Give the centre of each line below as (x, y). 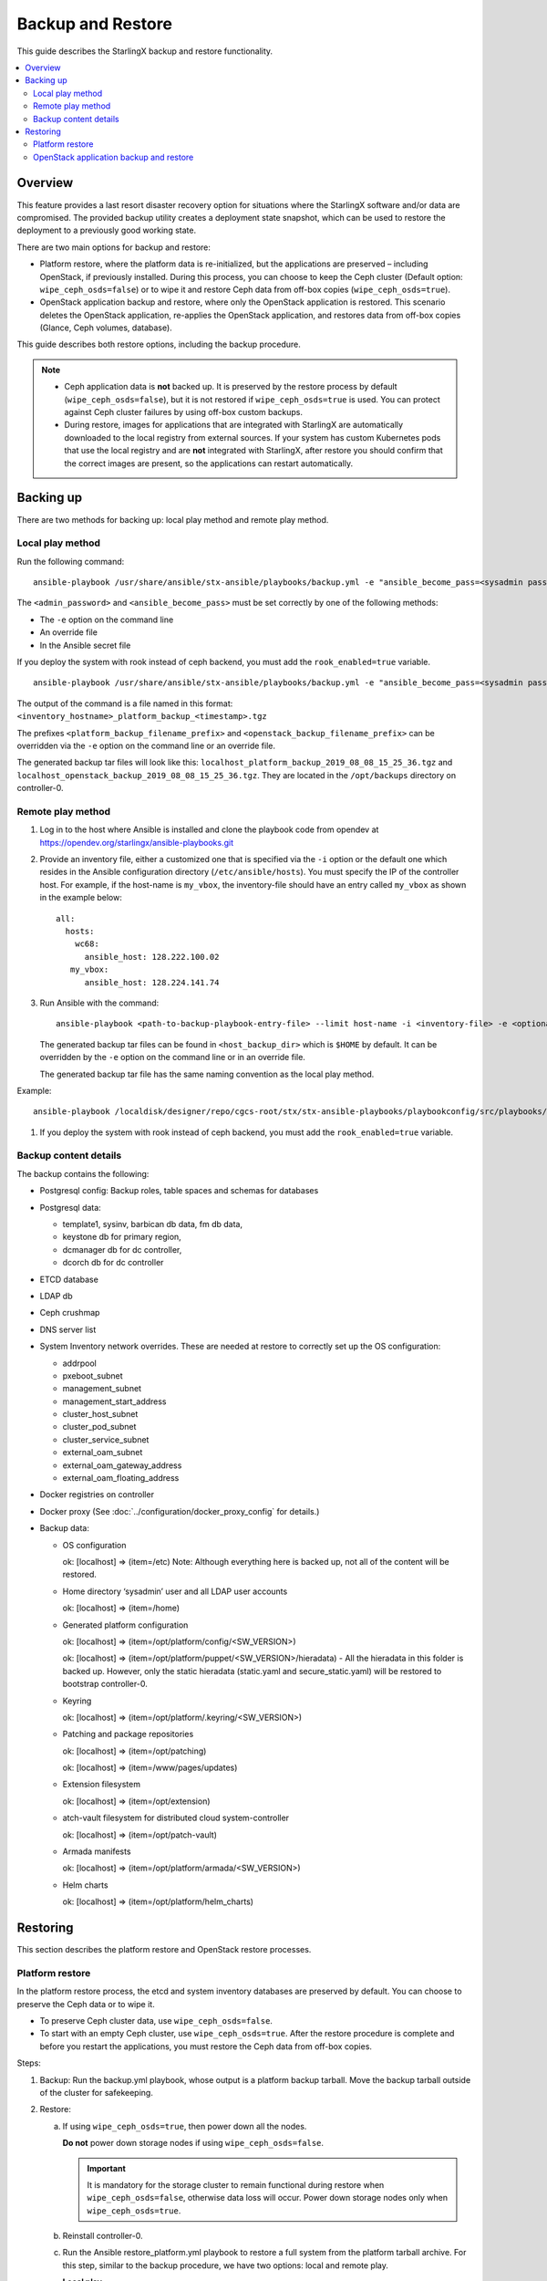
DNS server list (68, 1329)
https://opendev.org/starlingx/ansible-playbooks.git (137, 842)
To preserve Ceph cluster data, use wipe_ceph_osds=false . (156, 2021)
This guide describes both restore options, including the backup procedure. (159, 344)
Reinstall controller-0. (103, 2236)
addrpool (80, 1363)
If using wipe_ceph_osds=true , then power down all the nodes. (185, 2126)
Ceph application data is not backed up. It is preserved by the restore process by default (231, 387)
